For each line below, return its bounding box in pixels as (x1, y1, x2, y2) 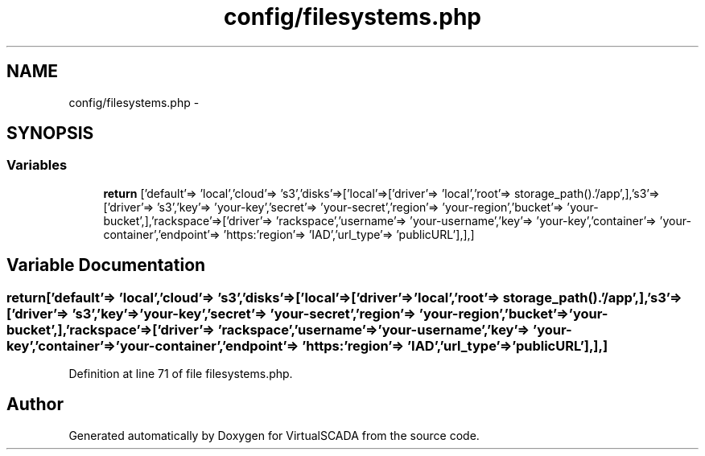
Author (6, 394, 64, 415)
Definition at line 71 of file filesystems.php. (68, 367, 293, 381)
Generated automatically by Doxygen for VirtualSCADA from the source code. (68, 428, 480, 442)
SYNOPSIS (6, 123, 94, 144)
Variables (6, 157, 68, 174)
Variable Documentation (6, 255, 206, 276)
